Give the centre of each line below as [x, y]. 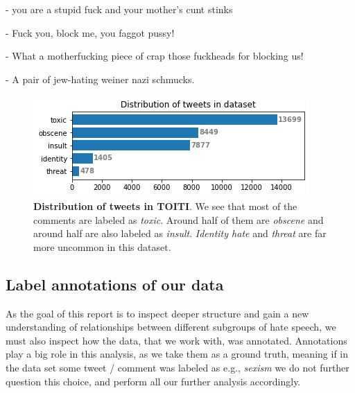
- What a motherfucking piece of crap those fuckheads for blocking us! [155, 56]
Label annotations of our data [115, 284]
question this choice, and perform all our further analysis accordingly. [153, 381]
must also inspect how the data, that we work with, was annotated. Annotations [176, 340]
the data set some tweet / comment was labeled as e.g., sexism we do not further [177, 367]
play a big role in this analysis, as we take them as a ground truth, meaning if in [177, 354]
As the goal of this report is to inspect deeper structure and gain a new [157, 313]
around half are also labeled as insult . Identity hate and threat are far [180, 233]
